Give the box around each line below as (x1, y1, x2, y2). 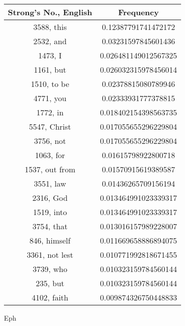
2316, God (32, 192, 68, 203)
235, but (35, 277, 64, 289)
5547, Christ (29, 121, 71, 132)
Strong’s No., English (8, 6, 92, 18)
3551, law (33, 178, 66, 189)
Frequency (118, 6, 159, 18)
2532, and (33, 35, 67, 47)
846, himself (30, 235, 71, 246)
